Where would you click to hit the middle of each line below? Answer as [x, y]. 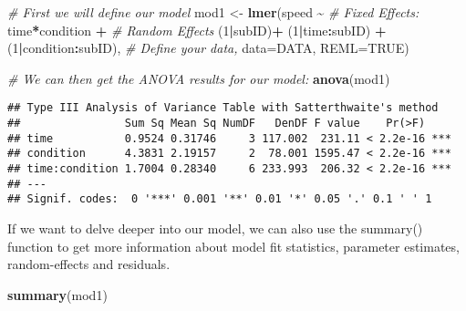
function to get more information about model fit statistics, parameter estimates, [233, 246]
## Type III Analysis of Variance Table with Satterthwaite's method [223, 108]
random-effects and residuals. [89, 264]
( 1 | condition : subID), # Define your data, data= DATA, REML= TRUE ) [208, 48]
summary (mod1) [57, 294]
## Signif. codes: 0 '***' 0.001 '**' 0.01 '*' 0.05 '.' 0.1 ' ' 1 [220, 199]
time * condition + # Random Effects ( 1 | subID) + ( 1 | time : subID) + [197, 30]
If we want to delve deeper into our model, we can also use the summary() [215, 228]
